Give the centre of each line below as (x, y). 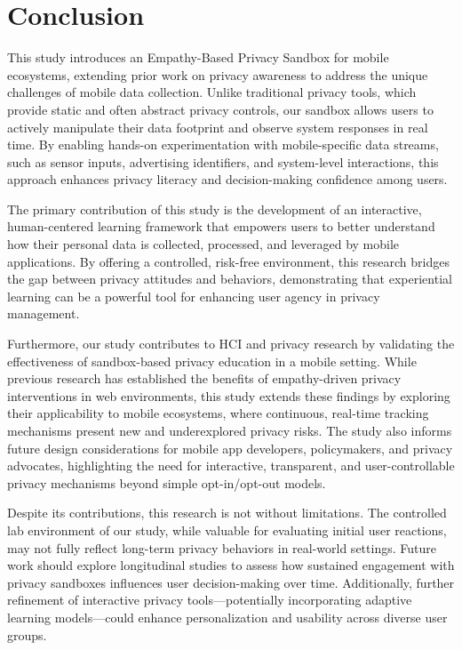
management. (44, 313)
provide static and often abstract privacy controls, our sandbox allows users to (220, 109)
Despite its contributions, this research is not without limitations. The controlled (227, 513)
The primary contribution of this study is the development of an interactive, (215, 209)
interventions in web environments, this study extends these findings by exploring (229, 395)
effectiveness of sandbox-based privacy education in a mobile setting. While (212, 361)
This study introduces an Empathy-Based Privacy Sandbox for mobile (198, 57)
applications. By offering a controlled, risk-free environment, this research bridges (228, 261)
